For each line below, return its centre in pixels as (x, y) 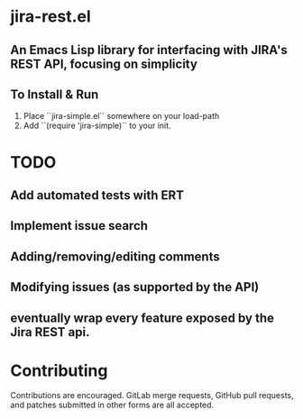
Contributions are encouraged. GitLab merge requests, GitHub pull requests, (152, 396)
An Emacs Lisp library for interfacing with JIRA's (149, 50)
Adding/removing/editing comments (115, 256)
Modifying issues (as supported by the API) (135, 287)
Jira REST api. (50, 332)
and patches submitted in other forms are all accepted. (112, 405)
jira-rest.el (50, 17)
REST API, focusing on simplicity (104, 64)
